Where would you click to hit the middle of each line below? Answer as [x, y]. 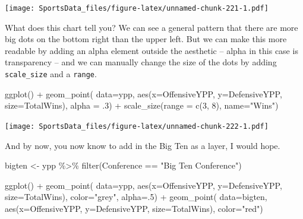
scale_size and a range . [51, 74]
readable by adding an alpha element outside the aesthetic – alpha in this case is [151, 50]
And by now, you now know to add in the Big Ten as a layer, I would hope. [143, 145]
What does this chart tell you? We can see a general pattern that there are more [151, 27]
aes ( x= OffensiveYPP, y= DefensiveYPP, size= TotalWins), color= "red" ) [134, 208]
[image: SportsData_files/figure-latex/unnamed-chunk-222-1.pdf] [137, 126]
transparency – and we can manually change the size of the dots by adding [141, 62]
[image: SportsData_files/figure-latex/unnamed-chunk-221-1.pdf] [137, 8]
